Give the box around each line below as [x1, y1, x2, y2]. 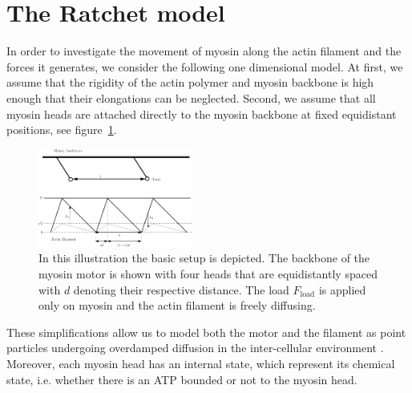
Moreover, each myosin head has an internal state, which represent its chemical [6, 355, 395, 372]
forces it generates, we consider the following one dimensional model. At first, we [6, 58, 403, 75]
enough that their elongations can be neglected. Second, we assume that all [6, 89, 376, 106]
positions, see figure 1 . [6, 121, 117, 138]
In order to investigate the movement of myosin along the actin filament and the [6, 43, 402, 59]
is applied [318, 281, 366, 298]
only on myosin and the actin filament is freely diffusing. [38, 297, 316, 314]
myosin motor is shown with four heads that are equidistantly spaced [38, 265, 378, 282]
